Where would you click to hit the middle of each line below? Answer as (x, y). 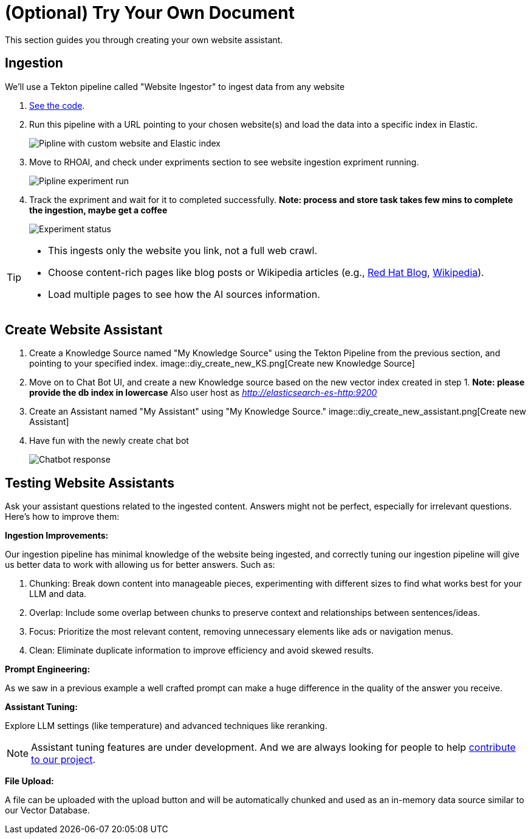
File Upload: (29, 781)
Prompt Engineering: (48, 669)
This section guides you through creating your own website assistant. (144, 40)
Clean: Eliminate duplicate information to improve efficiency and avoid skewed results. (201, 651)
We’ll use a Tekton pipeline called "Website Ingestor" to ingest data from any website (175, 86)
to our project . (63, 760)
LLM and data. (58, 594)
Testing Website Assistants (90, 483)
